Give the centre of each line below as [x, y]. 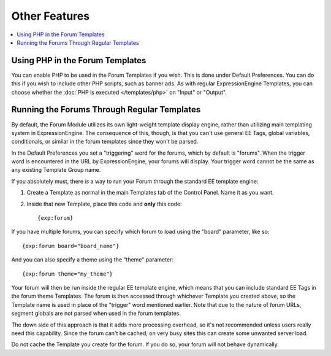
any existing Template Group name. [56, 170]
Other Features [51, 16]
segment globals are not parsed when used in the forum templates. [96, 314]
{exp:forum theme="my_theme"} [68, 274]
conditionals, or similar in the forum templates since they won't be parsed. [105, 142]
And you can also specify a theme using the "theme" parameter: [93, 260]
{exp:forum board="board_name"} [71, 246]
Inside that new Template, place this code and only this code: [104, 204]
